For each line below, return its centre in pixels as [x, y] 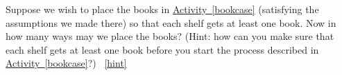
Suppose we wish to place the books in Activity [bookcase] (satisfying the [162, 9]
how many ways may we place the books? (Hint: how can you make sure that [170, 36]
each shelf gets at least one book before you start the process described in [162, 49]
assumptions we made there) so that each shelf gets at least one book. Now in [171, 22]
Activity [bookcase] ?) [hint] [66, 63]
